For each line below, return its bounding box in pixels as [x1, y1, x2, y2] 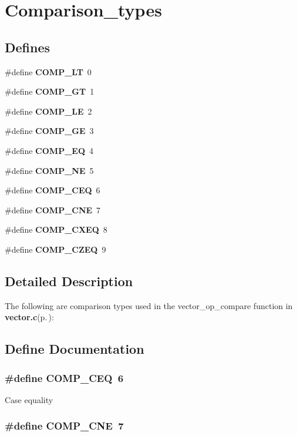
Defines [5, 38, 50, 56]
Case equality [5, 393, 53, 405]
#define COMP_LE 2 [5, 105, 92, 117]
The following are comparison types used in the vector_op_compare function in [5, 299, 293, 311]
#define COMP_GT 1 [5, 85, 95, 98]
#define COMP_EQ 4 [5, 144, 93, 156]
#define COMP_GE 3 [5, 125, 94, 137]
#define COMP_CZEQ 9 [5, 243, 106, 255]
